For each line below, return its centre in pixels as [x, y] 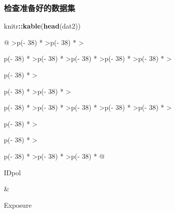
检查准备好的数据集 [40, 8]
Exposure [18, 205]
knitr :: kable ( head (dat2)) [42, 26]
